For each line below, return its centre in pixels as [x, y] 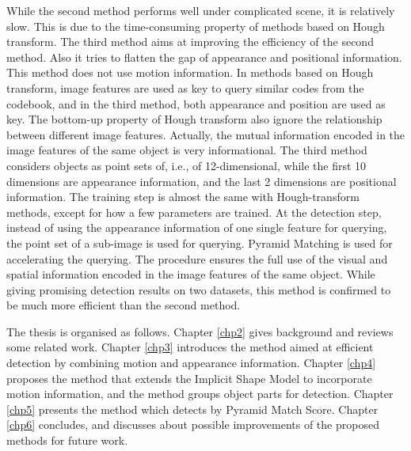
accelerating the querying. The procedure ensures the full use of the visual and [197, 258]
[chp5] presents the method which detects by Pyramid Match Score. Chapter [192, 409]
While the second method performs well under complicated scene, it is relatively [201, 10]
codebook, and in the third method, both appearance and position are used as [196, 103]
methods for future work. [67, 440]
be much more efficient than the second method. [124, 305]
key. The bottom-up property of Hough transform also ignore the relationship [194, 119]
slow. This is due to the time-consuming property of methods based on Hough [196, 26]
